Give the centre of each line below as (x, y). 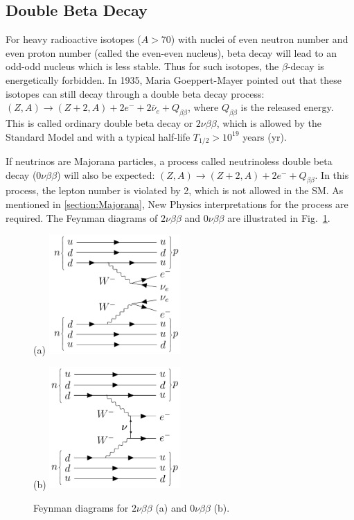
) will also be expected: (106, 174)
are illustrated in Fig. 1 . (279, 217)
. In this (332, 174)
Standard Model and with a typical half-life (98, 136)
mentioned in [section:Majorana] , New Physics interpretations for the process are (177, 204)
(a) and (171, 508)
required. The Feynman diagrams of (82, 217)
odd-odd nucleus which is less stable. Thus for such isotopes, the (142, 66)
